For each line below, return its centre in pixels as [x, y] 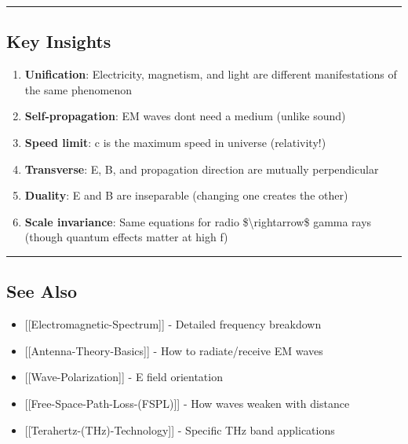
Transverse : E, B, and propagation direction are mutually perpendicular [202, 169]
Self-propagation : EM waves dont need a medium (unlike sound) [185, 116]
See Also [42, 291]
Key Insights [59, 41]
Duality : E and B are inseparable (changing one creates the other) [186, 195]
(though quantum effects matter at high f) [126, 237]
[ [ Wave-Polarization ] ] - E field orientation [124, 377]
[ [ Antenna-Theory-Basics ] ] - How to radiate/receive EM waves [174, 350]
